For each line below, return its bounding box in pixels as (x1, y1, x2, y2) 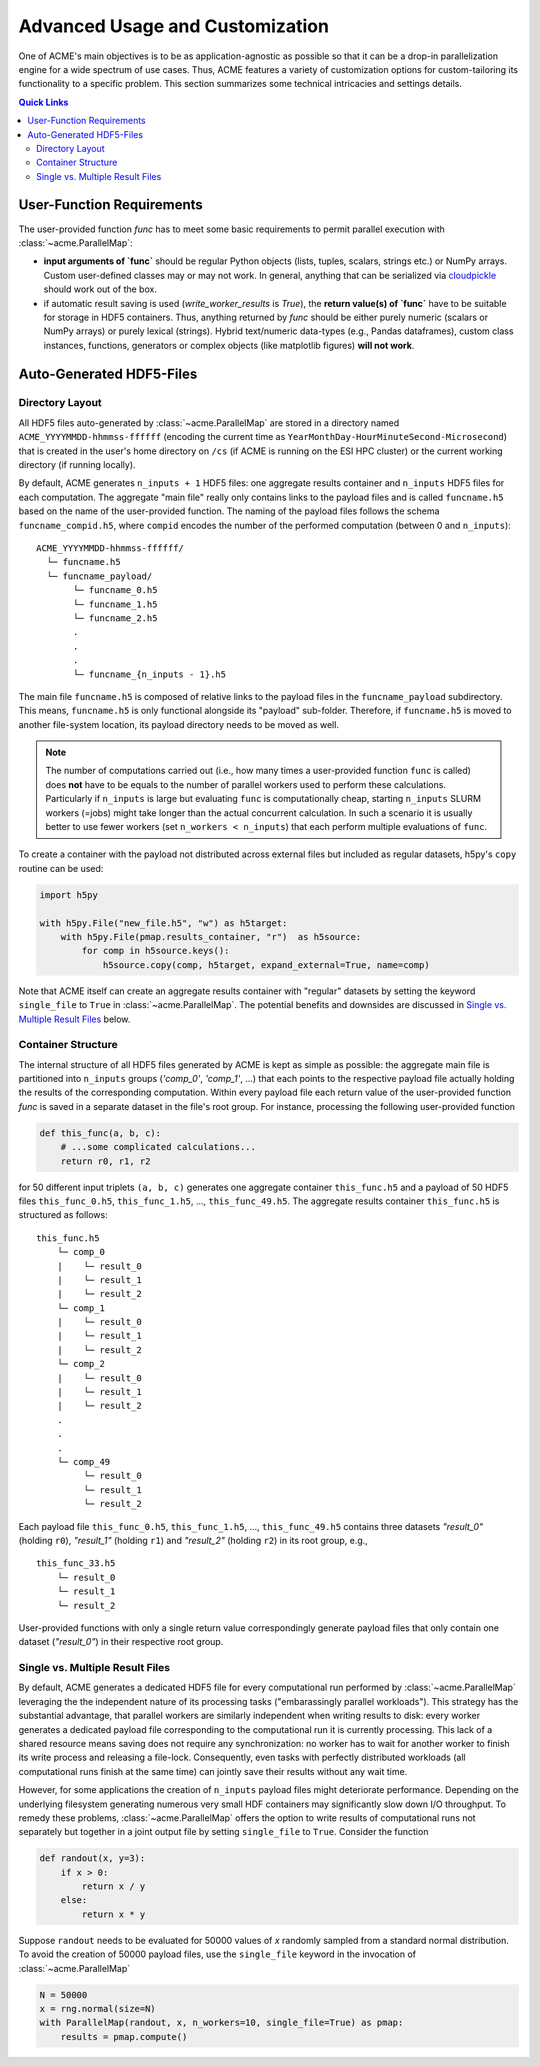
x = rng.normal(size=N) (39, 2003, 157, 2015)
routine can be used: (18, 862, 104, 874)
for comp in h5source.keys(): (81, 945, 230, 957)
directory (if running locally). (18, 459, 136, 471)
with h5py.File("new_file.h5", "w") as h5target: (39, 917, 288, 929)
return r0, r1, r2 (60, 1155, 151, 1167)
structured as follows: (18, 1209, 109, 1221)
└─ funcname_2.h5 (73, 612, 158, 624)
